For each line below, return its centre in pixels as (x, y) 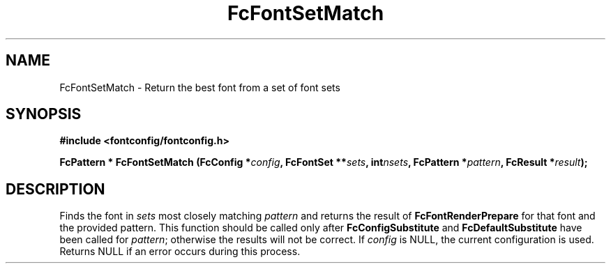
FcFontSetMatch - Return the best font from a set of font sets (200, 87)
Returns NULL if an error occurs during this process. (180, 252)
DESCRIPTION (55, 189)
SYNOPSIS (44, 114)
